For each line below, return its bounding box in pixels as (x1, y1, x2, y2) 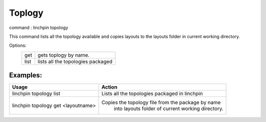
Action (101, 84, 118, 91)
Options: (9, 42, 27, 49)
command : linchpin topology (9, 25, 68, 30)
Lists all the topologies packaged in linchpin (101, 90, 203, 97)
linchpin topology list (12, 90, 61, 97)
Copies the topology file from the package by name (101, 99, 221, 106)
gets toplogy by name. (37, 52, 90, 59)
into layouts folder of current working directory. (113, 105, 224, 112)
